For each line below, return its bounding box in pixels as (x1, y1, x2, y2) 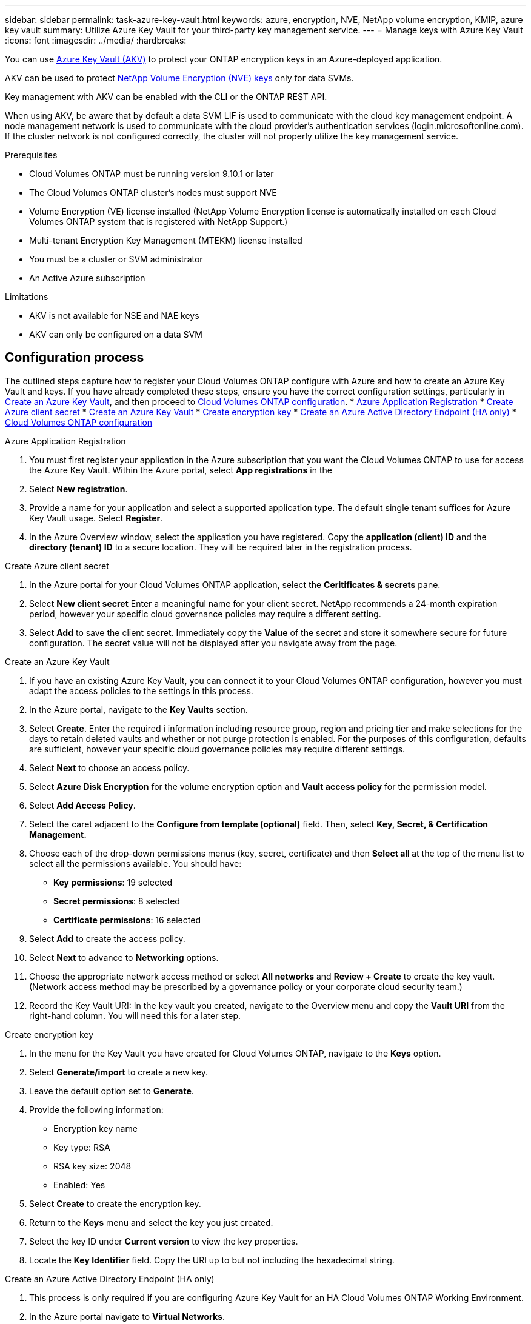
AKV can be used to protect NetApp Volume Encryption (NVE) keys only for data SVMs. (5, 73, 354, 83)
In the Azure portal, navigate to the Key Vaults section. (29, 704, 248, 715)
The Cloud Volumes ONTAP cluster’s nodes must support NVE (29, 187, 277, 198)
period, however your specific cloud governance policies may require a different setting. (29, 608, 381, 619)
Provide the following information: (29, 1104, 164, 1115)
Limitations (5, 292, 48, 302)
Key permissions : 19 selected (53, 877, 173, 888)
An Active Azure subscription (29, 273, 145, 283)
